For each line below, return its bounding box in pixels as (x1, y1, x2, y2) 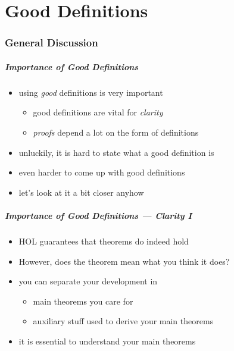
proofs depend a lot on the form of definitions (33, 126, 199, 138)
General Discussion (5, 35, 98, 50)
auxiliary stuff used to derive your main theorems (33, 315, 214, 327)
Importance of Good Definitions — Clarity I (5, 209, 192, 221)
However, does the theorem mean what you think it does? (18, 255, 230, 267)
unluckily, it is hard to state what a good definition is (18, 146, 214, 158)
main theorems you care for (33, 294, 133, 307)
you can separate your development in (18, 275, 158, 287)
